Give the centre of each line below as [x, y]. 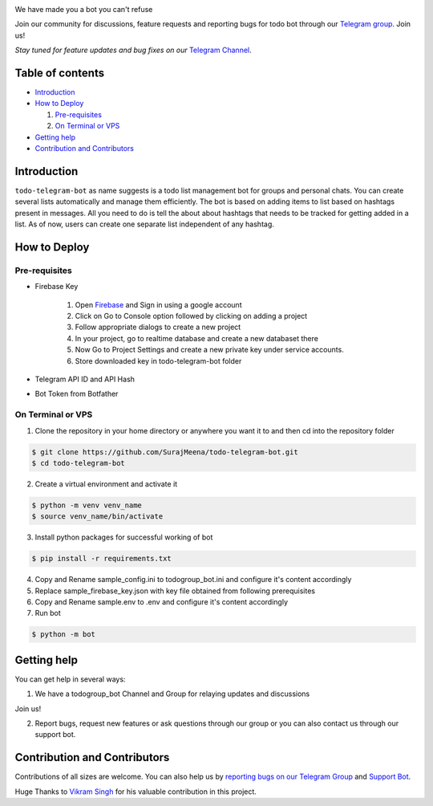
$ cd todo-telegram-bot [79, 463]
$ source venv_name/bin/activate [97, 517]
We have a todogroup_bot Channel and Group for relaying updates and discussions [172, 694]
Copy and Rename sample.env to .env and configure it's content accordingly [162, 602]
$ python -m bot [64, 635]
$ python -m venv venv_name [87, 505]
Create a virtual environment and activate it [106, 484]
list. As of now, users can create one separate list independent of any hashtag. [144, 224]
